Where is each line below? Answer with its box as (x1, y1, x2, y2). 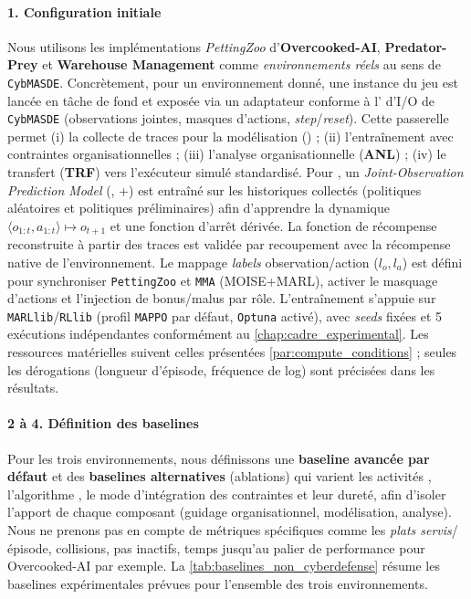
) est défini (402, 252, 463, 271)
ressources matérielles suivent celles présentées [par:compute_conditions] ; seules (7, 342, 457, 361)
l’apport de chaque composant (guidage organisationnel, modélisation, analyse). (7, 502, 452, 521)
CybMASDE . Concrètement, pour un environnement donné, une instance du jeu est (7, 72, 458, 91)
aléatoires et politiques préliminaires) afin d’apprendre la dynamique (7, 198, 390, 217)
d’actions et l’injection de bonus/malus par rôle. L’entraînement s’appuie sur (7, 289, 436, 308)
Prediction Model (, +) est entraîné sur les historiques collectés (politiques (7, 180, 422, 199)
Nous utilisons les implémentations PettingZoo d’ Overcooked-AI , (7, 37, 381, 56)
